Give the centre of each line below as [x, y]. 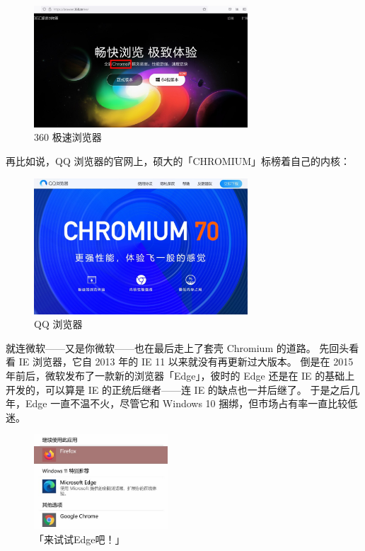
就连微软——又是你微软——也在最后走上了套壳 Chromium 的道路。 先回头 [178, 347]
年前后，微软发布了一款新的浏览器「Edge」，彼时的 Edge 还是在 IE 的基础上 [180, 375]
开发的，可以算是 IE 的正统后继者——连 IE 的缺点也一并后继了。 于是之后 [178, 389]
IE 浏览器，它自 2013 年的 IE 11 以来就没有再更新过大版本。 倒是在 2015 [186, 362]
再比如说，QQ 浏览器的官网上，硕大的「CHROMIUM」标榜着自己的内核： [178, 161]
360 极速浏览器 [68, 137]
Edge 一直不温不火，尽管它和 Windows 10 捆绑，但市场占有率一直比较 [186, 403]
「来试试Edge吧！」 [80, 539]
